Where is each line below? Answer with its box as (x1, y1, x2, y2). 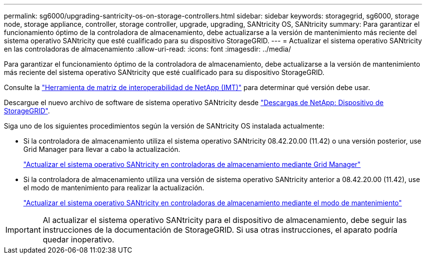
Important (5, 225, 41, 235)
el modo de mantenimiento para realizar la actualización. (23, 184, 204, 192)
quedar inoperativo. (42, 235, 114, 244)
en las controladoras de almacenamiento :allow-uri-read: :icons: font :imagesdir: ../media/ (4, 45, 291, 53)
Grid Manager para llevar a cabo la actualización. (23, 145, 180, 153)
